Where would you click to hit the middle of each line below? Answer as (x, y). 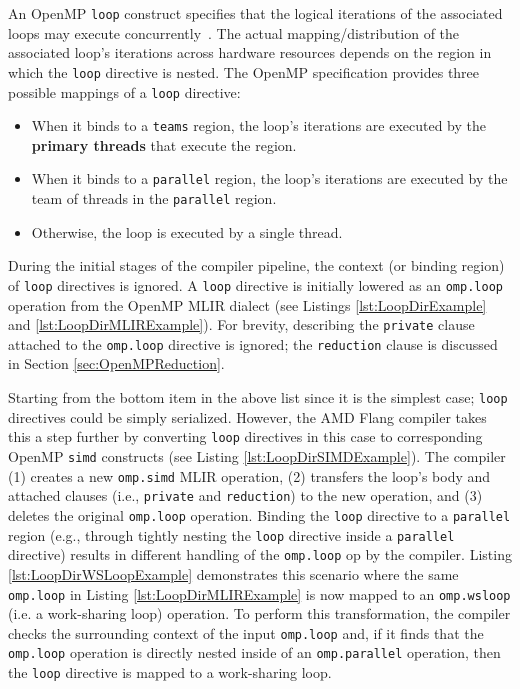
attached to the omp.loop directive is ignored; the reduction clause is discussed (253, 343)
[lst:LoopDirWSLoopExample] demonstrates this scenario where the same (233, 573)
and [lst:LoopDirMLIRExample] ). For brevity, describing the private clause (241, 324)
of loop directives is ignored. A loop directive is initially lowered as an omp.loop (255, 284)
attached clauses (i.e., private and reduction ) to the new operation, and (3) (245, 495)
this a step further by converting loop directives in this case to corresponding (245, 436)
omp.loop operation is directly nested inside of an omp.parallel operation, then (254, 652)
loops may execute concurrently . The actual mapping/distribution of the (234, 32)
